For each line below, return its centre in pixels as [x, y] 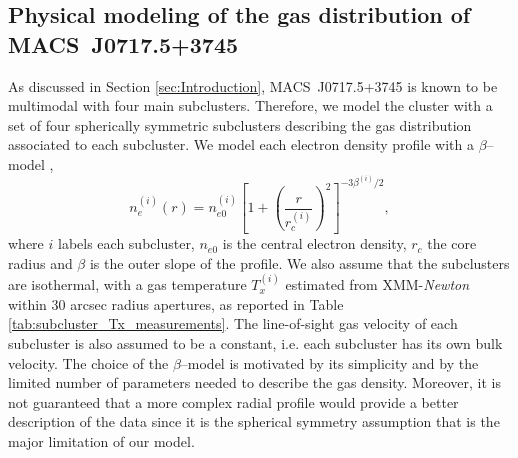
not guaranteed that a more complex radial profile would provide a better [233, 401]
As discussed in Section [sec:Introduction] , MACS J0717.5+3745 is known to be [253, 85]
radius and [40, 262]
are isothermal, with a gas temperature [127, 284]
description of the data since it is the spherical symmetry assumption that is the [254, 421]
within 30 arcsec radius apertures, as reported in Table [176, 303]
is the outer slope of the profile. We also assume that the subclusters [299, 262]
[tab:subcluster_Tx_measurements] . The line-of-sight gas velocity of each [233, 323]
